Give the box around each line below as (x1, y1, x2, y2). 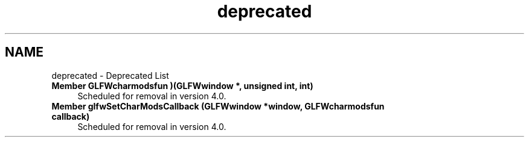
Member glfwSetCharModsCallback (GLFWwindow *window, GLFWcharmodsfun (51, 100, 385, 111)
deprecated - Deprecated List (51, 70, 169, 81)
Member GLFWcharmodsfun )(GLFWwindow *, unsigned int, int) (51, 80, 313, 91)
